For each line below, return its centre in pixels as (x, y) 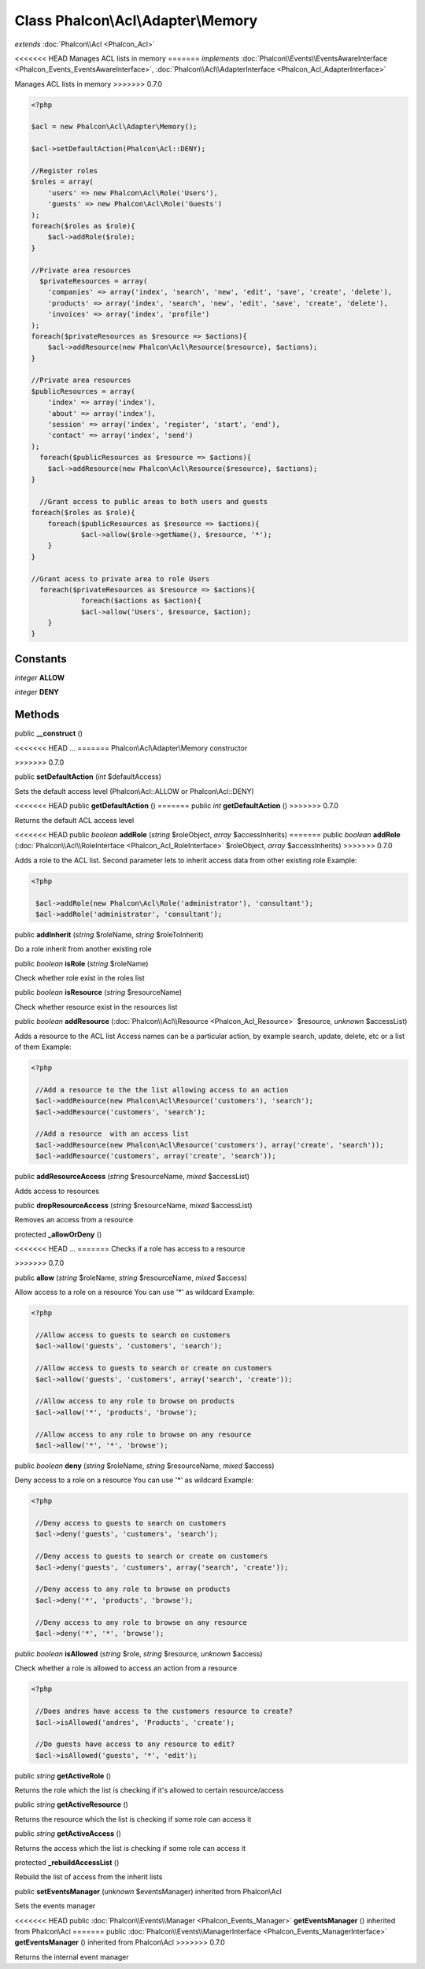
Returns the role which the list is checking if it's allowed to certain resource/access (149, 1790)
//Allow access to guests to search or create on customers (154, 1368)
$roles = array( (63, 182)
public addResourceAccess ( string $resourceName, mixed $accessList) (132, 1177)
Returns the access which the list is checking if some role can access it (130, 1848)
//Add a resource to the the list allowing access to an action (162, 1090)
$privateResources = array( (94, 281)
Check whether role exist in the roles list (79, 978)
